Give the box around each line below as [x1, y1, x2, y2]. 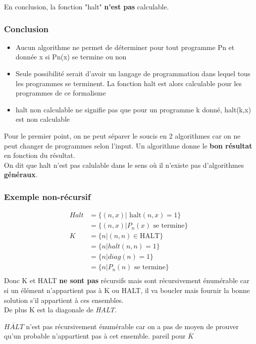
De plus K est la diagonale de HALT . [4, 304, 117, 315]
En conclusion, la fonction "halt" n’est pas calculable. [4, 1, 169, 11]
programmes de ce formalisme [15, 88, 106, 98]
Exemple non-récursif [4, 190, 91, 202]
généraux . [4, 169, 38, 180]
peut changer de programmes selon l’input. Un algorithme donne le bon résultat [4, 140, 253, 150]
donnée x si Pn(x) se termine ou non [15, 51, 127, 62]
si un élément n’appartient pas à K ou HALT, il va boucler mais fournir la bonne [4, 285, 250, 295]
